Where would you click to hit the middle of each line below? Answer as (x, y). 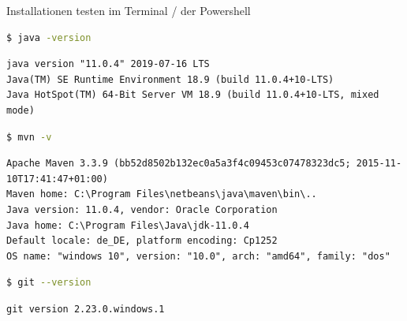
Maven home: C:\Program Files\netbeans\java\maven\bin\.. (162, 194)
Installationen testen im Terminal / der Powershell (129, 10)
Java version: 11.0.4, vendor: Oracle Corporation (142, 209)
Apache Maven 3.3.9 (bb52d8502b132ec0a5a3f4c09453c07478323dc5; (179, 164)
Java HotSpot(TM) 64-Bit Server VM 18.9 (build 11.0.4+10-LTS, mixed (193, 95)
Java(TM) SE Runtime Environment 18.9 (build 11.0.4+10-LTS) (170, 79)
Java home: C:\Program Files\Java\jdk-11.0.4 (128, 225)
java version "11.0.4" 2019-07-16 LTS (108, 64)
